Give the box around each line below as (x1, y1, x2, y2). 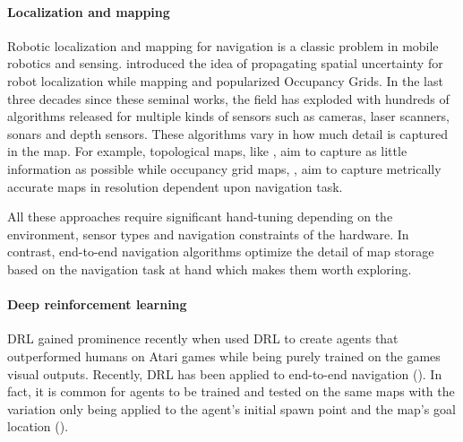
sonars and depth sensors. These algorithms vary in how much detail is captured (7, 124, 448, 143)
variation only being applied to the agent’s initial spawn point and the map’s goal (7, 399, 456, 418)
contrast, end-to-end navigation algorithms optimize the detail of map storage (7, 242, 434, 261)
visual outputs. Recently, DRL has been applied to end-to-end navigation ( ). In (7, 364, 442, 383)
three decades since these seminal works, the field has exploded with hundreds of (7, 89, 450, 108)
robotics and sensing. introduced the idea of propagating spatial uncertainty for (7, 54, 443, 73)
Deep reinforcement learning (7, 295, 187, 314)
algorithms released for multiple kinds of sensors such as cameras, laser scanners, (7, 107, 450, 126)
